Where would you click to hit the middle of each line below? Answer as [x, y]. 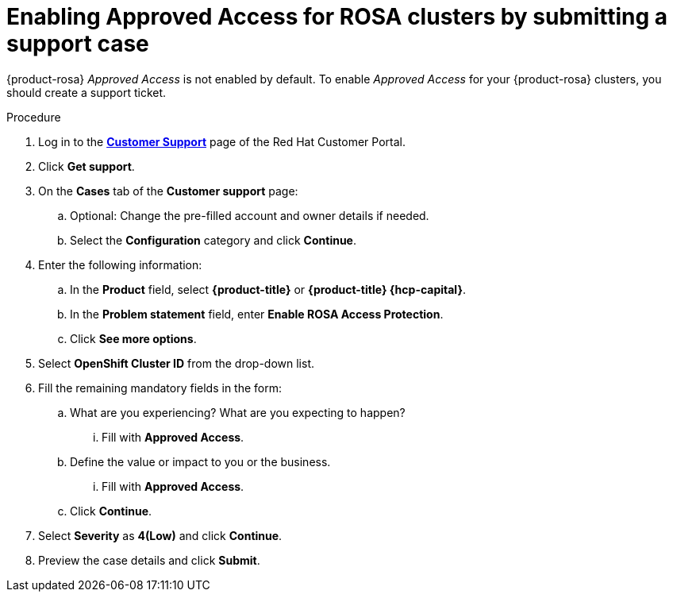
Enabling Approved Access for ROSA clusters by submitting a [337, 17]
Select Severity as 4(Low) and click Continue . [160, 535]
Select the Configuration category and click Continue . [213, 240]
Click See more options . [133, 338]
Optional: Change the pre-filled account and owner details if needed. [250, 215]
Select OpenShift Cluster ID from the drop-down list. [177, 363]
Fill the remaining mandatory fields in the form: [160, 388]
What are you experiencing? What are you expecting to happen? [238, 412]
